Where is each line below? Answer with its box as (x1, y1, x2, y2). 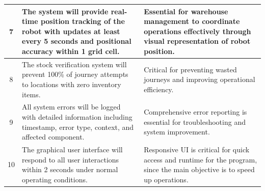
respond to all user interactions (22, 154, 119, 165)
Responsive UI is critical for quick (144, 144, 250, 154)
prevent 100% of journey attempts (22, 69, 128, 79)
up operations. (144, 174, 189, 184)
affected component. (22, 131, 85, 142)
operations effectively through (144, 25, 251, 36)
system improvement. (144, 126, 210, 137)
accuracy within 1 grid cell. (22, 45, 120, 56)
